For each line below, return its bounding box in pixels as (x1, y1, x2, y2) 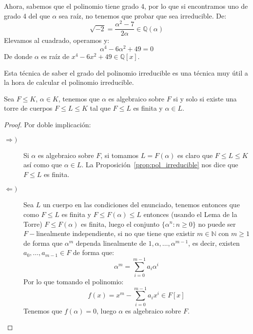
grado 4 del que (4, 10, 50, 20)
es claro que (177, 150, 213, 160)
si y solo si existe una (173, 93, 237, 103)
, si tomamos (100, 150, 139, 160)
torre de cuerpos (4, 103, 53, 113)
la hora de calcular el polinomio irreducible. (4, 77, 134, 87)
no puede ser (198, 218, 236, 229)
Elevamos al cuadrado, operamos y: (4, 35, 110, 45)
